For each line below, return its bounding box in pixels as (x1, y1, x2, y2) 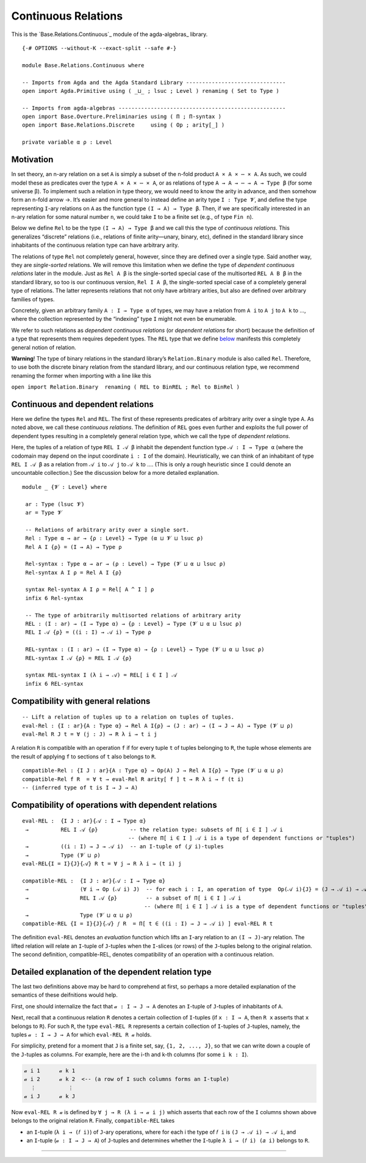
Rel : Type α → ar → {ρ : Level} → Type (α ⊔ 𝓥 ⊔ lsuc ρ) (25, 535, 204, 542)
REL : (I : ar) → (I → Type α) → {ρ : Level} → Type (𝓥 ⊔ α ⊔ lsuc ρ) (25, 620, 242, 628)
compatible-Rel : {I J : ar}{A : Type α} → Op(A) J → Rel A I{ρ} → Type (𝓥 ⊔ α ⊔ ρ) (22, 767, 284, 774)
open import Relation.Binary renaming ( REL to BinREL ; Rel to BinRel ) (11, 384, 240, 391)
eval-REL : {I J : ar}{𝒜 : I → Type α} (22, 818, 146, 824)
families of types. (11, 295, 55, 303)
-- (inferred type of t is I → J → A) (22, 784, 138, 791)
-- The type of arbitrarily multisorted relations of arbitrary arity (25, 612, 241, 618)
